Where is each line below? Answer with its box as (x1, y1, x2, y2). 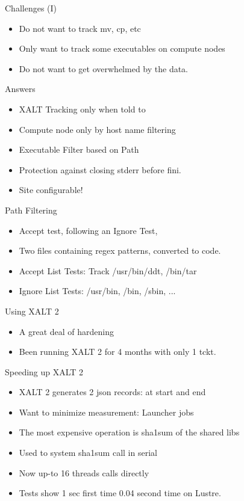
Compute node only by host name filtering (19, 123, 176, 135)
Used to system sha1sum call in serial (19, 446, 157, 459)
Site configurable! (19, 183, 83, 196)
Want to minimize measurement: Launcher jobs (19, 405, 194, 418)
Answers (5, 82, 36, 95)
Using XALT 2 (5, 304, 59, 317)
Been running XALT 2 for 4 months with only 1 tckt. (19, 345, 216, 358)
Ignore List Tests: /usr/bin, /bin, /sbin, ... (19, 284, 176, 297)
